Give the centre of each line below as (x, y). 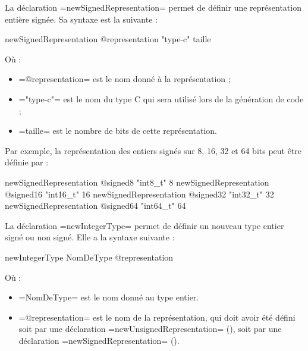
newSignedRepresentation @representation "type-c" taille (108, 39)
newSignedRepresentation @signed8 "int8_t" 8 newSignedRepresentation (137, 182)
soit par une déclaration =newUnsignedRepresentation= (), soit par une (150, 329)
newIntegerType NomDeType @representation (89, 257)
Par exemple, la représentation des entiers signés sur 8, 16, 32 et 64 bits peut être (153, 150)
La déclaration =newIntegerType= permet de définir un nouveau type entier (144, 225)
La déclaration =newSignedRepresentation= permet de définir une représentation (153, 7)
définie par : (27, 162)
